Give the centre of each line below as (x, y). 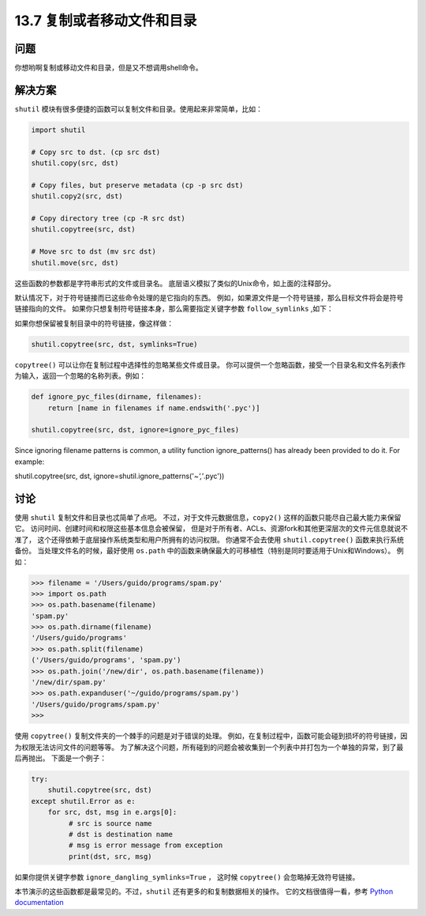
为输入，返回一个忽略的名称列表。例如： (80, 376)
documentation (39, 903)
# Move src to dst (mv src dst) (94, 252)
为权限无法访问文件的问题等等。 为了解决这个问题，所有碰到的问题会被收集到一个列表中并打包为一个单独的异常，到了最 (209, 747)
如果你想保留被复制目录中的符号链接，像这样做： (94, 323)
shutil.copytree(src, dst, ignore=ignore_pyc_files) (135, 430)
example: (30, 462)
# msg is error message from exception (146, 845)
